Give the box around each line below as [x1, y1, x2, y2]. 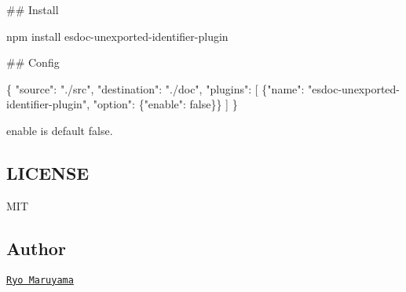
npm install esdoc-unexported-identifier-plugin [6, 27, 229, 44]
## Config [6, 54, 60, 71]
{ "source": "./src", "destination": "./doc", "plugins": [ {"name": [6, 80, 305, 97]
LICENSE [6, 160, 90, 184]
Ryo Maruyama [6, 274, 74, 286]
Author [6, 235, 66, 260]
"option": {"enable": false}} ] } [93, 96, 238, 112]
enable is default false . [6, 122, 113, 138]
